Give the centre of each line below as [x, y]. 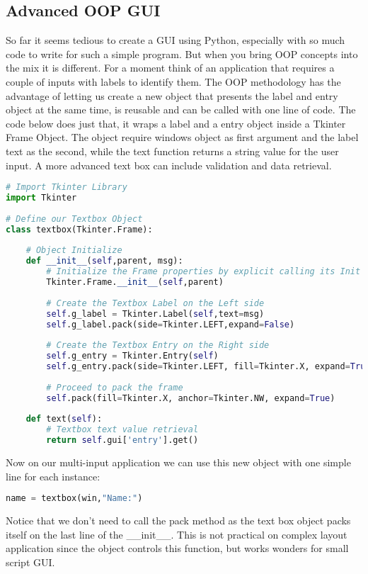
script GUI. [30, 562]
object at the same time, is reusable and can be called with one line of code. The [181, 109]
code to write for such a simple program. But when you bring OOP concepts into [182, 54]
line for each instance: [53, 476]
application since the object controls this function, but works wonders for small [177, 548]
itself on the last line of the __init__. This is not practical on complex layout [177, 534]
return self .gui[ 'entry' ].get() [122, 440]
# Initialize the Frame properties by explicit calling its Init [203, 272]
